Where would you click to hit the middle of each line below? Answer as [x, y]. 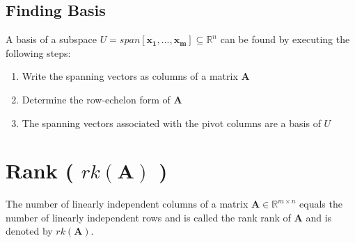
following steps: [38, 52]
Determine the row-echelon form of [96, 99]
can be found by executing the [285, 39]
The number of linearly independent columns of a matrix [127, 204]
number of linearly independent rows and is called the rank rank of [148, 217]
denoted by [29, 231]
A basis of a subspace [51, 39]
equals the [321, 204]
